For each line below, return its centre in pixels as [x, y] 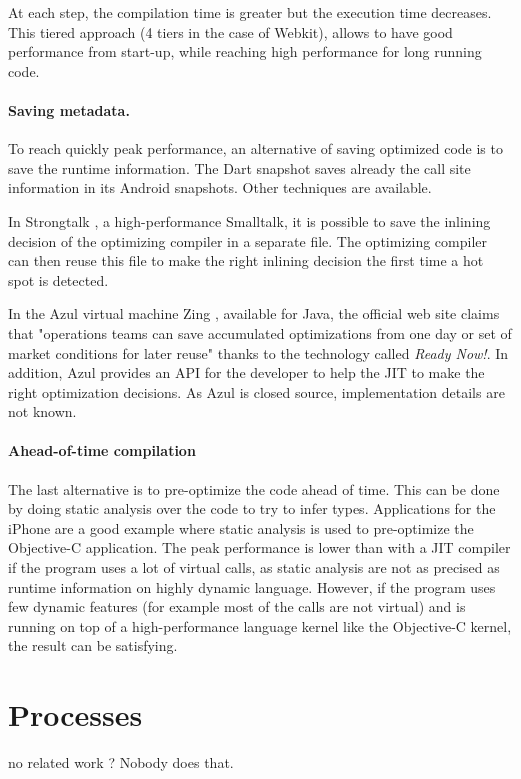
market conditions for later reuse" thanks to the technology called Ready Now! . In [258, 352]
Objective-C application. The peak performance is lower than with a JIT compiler [259, 547]
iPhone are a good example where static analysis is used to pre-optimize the [241, 527]
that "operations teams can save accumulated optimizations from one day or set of [260, 332]
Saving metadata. [69, 109]
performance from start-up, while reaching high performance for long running [245, 51]
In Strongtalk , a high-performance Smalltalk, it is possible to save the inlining [249, 220]
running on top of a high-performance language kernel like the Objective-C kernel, [260, 625]
